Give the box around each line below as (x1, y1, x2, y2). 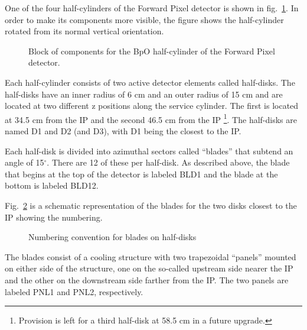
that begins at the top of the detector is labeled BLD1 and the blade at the (5, 167, 278, 180)
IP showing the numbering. (5, 211, 103, 223)
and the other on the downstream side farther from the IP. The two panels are (5, 273, 289, 286)
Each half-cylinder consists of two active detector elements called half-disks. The (5, 76, 295, 88)
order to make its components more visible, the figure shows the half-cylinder (5, 13, 284, 25)
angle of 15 (5, 156, 44, 169)
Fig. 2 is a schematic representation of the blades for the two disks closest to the (5, 199, 297, 211)
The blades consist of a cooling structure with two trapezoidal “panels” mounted (5, 250, 296, 263)
